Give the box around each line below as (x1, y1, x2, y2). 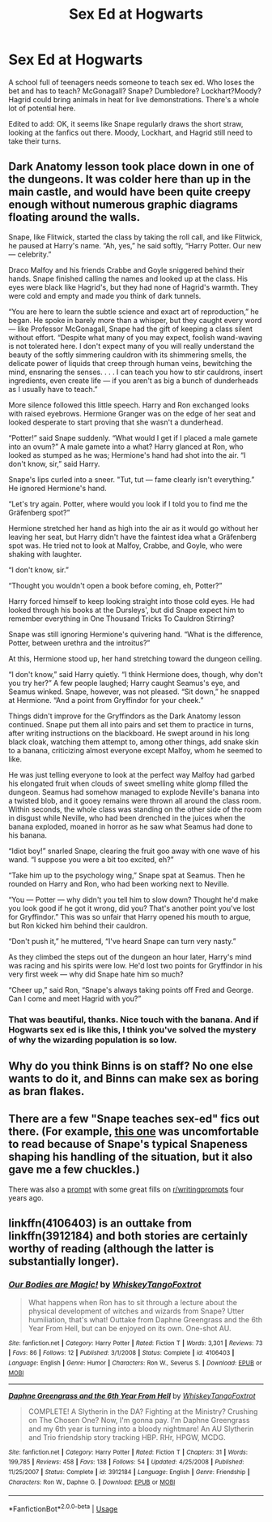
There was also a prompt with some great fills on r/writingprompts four (8, 1184, 244, 1194)
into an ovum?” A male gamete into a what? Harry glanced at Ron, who (8, 442, 244, 451)
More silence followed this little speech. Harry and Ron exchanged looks (8, 399, 249, 410)
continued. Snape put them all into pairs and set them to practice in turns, (8, 719, 253, 729)
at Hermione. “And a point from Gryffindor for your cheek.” (8, 695, 204, 705)
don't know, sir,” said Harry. (8, 459, 100, 468)
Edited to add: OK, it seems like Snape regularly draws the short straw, (8, 119, 244, 128)
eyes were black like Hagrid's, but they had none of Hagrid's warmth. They (8, 282, 258, 292)
